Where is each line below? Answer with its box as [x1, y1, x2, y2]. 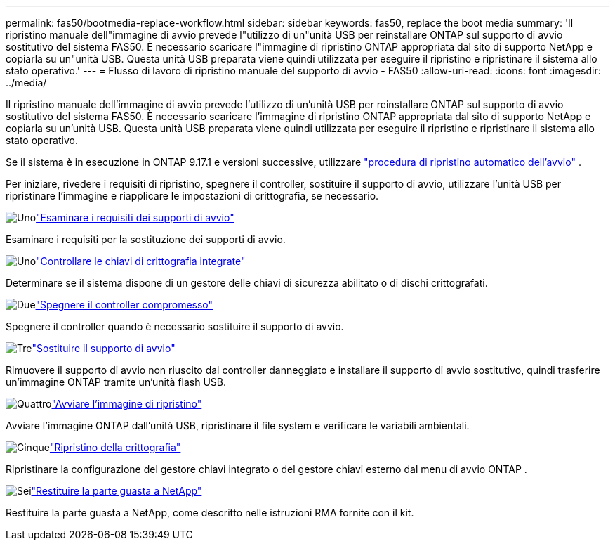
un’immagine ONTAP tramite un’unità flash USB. [6, 376, 226, 388]
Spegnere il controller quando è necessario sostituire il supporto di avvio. [6, 320, 344, 332]
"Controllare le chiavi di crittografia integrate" [36, 255, 246, 267]
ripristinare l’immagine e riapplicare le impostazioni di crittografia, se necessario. [6, 190, 379, 202]
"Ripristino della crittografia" [49, 441, 181, 453]
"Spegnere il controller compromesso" [35, 299, 213, 311]
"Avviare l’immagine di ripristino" [51, 398, 202, 410]
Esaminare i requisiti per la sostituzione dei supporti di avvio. [6, 233, 286, 245]
